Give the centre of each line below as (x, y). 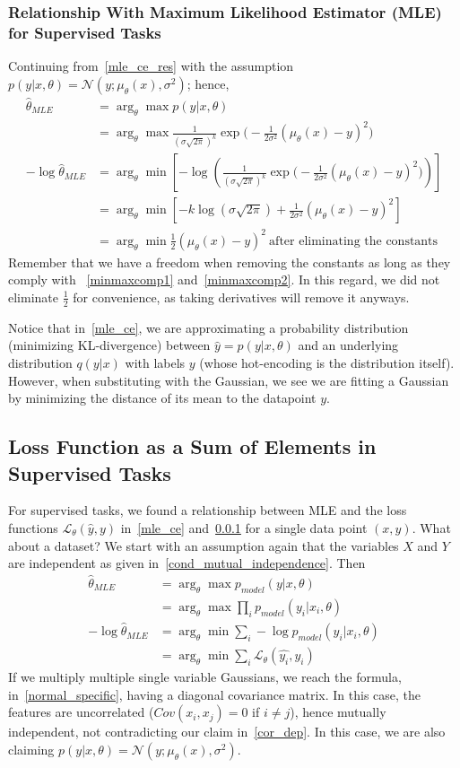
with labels (155, 362)
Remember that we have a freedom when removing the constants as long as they (230, 262)
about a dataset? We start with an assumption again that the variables (204, 545)
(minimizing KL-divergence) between (109, 345)
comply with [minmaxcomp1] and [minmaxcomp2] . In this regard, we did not (224, 279)
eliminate (33, 297)
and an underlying (348, 345)
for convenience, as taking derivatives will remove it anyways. (241, 297)
